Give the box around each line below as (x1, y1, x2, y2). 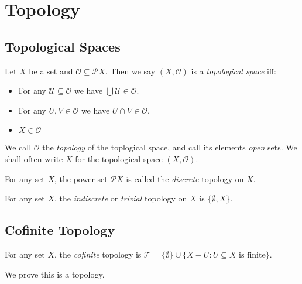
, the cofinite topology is (54, 248, 142, 260)
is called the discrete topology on (126, 172, 244, 184)
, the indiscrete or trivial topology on (54, 192, 187, 204)
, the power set (54, 172, 108, 184)
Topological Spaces (5, 37, 121, 55)
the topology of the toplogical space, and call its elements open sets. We (42, 141, 297, 153)
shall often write (5, 152, 63, 165)
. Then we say (105, 64, 156, 77)
